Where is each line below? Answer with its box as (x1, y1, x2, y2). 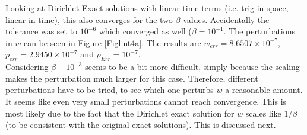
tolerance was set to (5, 25, 78, 37)
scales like (245, 107, 281, 119)
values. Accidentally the (183, 13, 270, 25)
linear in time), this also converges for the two (5, 13, 173, 25)
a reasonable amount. (225, 83, 303, 96)
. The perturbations (223, 25, 296, 37)
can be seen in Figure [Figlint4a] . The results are (24, 36, 201, 49)
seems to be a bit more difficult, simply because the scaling (85, 60, 300, 73)
